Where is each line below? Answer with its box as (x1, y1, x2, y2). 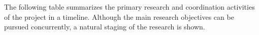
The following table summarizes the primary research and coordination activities (4, 2, 255, 12)
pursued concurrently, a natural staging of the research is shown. (4, 21, 205, 32)
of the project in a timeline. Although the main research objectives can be (4, 11, 234, 22)
